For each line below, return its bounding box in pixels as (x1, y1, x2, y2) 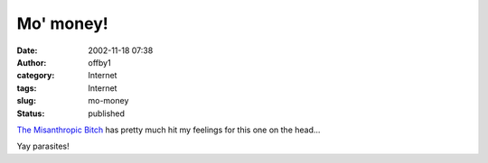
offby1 (88, 57, 112, 68)
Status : (16, 108, 45, 119)
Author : (16, 57, 47, 68)
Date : (16, 45, 38, 56)
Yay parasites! (16, 140, 70, 152)
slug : (16, 95, 36, 106)
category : (16, 70, 55, 81)
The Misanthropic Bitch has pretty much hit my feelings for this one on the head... (16, 124, 321, 135)
